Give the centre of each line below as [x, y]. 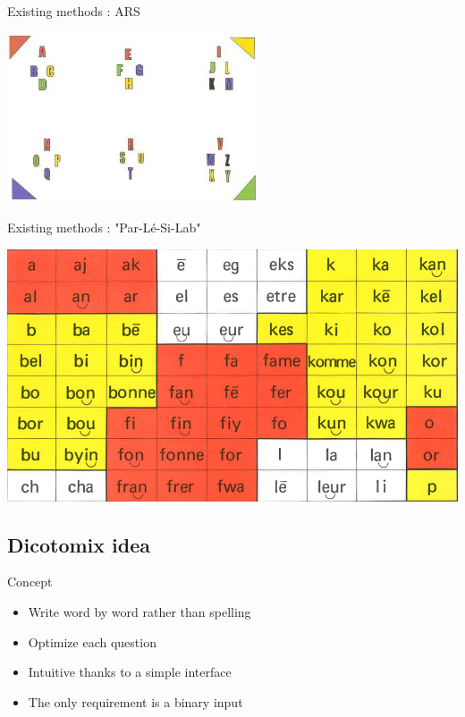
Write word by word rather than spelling [139, 611]
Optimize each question [92, 641]
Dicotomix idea [79, 544]
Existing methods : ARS [74, 11]
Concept [30, 582]
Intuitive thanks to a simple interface [130, 672]
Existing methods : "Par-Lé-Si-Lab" [104, 228]
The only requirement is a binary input [135, 701]
